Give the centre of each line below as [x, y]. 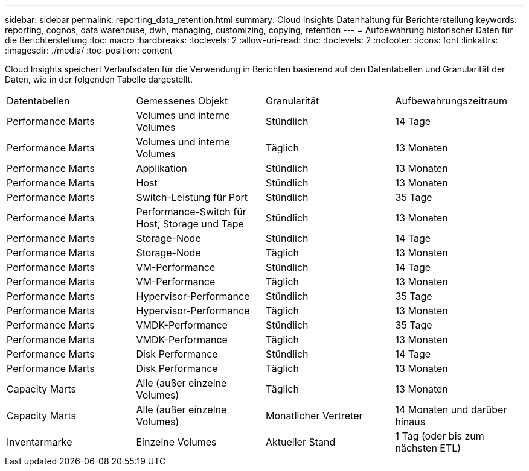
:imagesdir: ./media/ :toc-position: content [88, 50]
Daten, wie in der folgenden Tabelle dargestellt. [99, 79]
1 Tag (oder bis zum [440, 436]
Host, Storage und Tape [190, 224]
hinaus [410, 422]
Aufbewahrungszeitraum [451, 101]
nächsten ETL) [428, 448]
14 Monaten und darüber [451, 409]
